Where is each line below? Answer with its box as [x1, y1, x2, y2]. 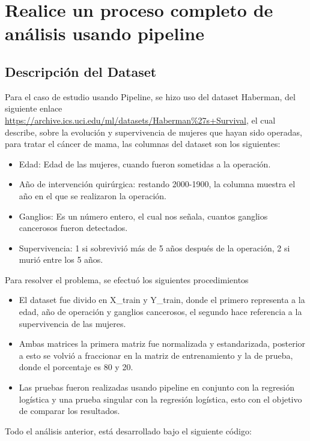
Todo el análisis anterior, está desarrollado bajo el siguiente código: [5, 424, 252, 437]
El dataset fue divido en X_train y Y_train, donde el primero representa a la [19, 293, 305, 306]
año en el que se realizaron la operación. [19, 189, 166, 202]
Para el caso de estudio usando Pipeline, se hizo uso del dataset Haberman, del [5, 90, 296, 103]
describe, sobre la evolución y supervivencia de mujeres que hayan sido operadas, [5, 125, 302, 138]
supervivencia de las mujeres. [19, 317, 126, 329]
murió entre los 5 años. [19, 253, 103, 266]
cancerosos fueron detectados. [19, 221, 128, 234]
